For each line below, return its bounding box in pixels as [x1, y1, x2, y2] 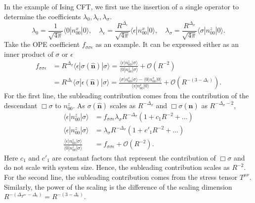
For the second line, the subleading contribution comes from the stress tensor [4, 171, 238, 182]
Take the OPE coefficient [4, 39, 80, 49]
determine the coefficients [4, 11, 81, 21]
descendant [4, 100, 38, 110]
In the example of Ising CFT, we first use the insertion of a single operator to [4, 1, 239, 11]
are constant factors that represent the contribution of [52, 152, 216, 162]
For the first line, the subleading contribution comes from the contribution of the [4, 90, 249, 101]
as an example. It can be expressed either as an [95, 39, 239, 49]
